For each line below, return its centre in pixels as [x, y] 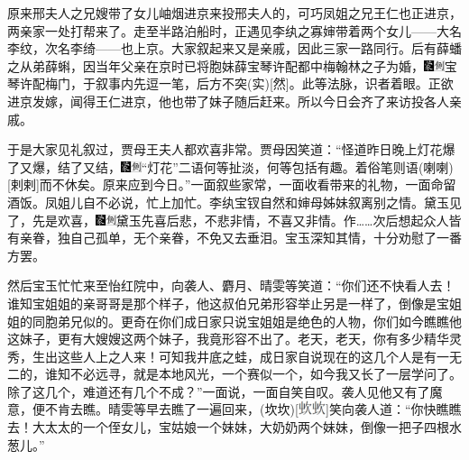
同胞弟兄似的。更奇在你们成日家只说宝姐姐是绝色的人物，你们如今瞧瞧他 [247, 321]
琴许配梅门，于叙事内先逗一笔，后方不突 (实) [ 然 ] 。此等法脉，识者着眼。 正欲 [230, 83]
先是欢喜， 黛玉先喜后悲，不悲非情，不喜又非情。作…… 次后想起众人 [240, 220]
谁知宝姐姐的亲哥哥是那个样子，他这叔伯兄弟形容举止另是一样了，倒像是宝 [228, 303]
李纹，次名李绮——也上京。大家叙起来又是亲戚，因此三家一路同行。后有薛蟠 [234, 48]
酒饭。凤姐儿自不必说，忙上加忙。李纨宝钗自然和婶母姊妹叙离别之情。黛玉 [228, 202]
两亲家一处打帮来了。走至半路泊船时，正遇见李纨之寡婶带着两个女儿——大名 [234, 30]
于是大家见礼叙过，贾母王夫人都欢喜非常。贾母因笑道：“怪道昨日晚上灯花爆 [231, 149]
